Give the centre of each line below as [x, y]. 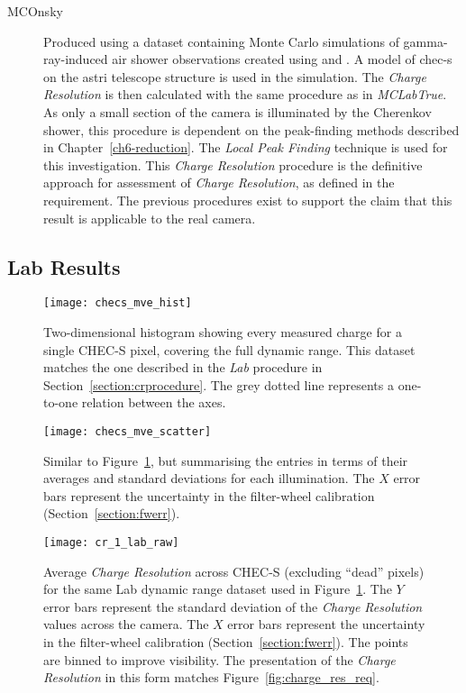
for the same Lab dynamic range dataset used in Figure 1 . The [218, 589]
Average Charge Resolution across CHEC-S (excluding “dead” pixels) [234, 571]
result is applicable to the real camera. [150, 218]
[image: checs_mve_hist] [118, 303]
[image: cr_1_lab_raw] [111, 542]
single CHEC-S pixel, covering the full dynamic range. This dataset [229, 349]
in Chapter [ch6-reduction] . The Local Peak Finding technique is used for [246, 147]
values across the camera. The [126, 624]
